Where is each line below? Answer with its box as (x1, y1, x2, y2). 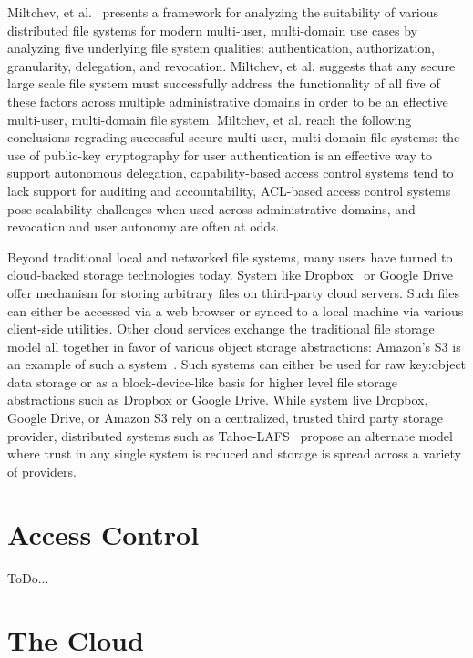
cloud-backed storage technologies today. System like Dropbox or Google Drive (7, 265, 453, 284)
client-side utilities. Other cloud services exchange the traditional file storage (7, 319, 435, 338)
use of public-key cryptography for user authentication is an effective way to (7, 145, 432, 164)
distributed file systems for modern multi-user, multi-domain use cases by (7, 20, 417, 39)
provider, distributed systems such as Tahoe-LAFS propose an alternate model (7, 426, 453, 445)
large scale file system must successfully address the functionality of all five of (7, 74, 440, 93)
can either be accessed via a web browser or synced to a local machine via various (7, 301, 464, 320)
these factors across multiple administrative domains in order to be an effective (7, 91, 448, 110)
